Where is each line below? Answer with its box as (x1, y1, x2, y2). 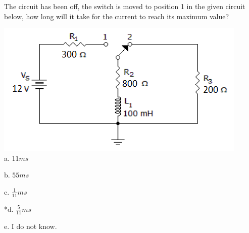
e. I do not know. (4, 220, 57, 231)
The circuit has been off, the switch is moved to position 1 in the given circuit (4, 1, 245, 11)
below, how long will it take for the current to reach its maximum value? (4, 11, 229, 21)
